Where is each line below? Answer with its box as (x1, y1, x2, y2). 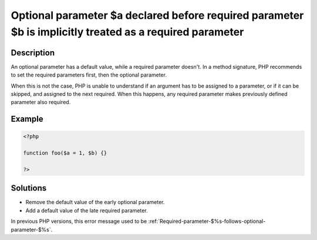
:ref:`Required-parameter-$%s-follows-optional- (148, 218, 266, 225)
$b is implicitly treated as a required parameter (11, 25, 244, 38)
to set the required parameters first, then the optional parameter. (11, 71, 167, 79)
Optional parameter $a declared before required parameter (11, 9, 304, 22)
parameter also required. (11, 99, 71, 106)
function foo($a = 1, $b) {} (23, 150, 107, 156)
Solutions (11, 183, 47, 194)
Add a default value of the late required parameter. (25, 206, 148, 214)
